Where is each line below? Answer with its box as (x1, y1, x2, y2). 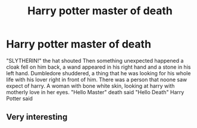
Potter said (6, 95, 33, 102)
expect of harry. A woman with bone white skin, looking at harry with (6, 82, 175, 89)
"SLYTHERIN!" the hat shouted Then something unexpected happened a (6, 57, 184, 64)
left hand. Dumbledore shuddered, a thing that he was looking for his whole (6, 69, 191, 76)
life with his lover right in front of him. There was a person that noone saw (6, 76, 187, 83)
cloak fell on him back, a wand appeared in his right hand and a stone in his (6, 63, 191, 71)
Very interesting (6, 112, 68, 122)
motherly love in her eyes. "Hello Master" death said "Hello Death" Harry (6, 88, 185, 95)
